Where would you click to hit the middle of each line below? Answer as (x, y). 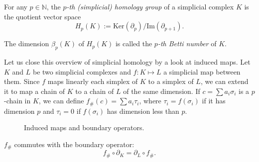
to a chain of (95, 91)
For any (16, 6)
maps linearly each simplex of (93, 81)
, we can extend (224, 81)
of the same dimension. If (162, 91)
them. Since (22, 81)
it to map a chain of (35, 91)
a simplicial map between (202, 71)
